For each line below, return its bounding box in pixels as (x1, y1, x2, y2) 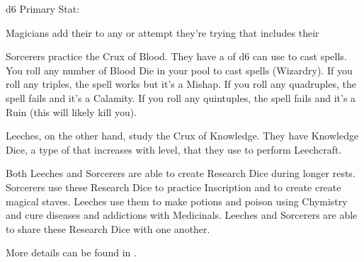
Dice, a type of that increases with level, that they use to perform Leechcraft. (6, 142, 342, 156)
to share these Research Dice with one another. (6, 221, 210, 236)
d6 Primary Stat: (6, 1, 80, 16)
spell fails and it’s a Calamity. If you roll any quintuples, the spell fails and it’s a (6, 90, 356, 105)
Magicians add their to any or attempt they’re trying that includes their (6, 25, 319, 40)
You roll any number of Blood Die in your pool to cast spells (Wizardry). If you (6, 62, 353, 77)
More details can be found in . (6, 245, 137, 260)
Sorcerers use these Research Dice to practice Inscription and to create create (6, 179, 341, 194)
